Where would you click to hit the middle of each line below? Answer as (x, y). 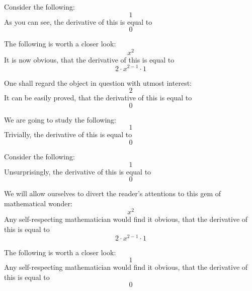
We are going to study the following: (60, 119)
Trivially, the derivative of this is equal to (68, 134)
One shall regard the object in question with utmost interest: (98, 82)
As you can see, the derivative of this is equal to (78, 21)
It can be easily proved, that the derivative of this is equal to (98, 98)
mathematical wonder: (38, 203)
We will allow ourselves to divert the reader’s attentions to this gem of (113, 193)
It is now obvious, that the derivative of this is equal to (89, 59)
